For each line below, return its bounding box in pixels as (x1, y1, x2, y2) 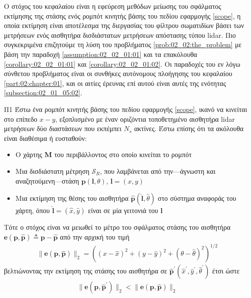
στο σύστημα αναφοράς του (158, 193, 236, 203)
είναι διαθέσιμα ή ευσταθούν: (4, 133, 87, 143)
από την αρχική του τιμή (60, 231, 130, 242)
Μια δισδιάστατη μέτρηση (15, 165, 90, 176)
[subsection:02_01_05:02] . (4, 87, 82, 98)
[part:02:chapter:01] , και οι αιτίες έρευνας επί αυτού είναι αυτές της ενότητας (4, 78, 226, 88)
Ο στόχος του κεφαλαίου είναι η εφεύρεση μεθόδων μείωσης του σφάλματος (4, 1, 222, 11)
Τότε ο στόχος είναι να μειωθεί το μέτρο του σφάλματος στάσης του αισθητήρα (4, 222, 231, 232)
